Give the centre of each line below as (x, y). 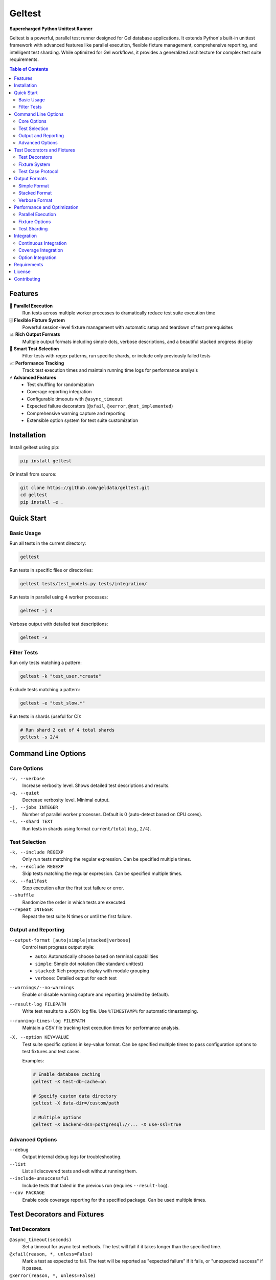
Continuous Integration (43, 243)
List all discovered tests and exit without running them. (80, 1171)
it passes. (32, 1268)
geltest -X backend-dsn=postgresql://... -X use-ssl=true (107, 1125)
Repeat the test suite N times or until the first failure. (77, 916)
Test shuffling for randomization (60, 385)
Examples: (33, 1061)
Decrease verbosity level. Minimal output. (66, 800)
